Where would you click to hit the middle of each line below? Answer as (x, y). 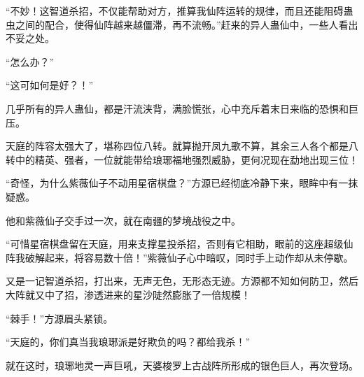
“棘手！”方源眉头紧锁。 (59, 318)
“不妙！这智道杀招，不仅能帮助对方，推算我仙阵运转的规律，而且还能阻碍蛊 (180, 10)
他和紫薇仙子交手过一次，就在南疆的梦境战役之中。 (123, 220)
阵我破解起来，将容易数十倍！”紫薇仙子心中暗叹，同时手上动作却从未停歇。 (180, 257)
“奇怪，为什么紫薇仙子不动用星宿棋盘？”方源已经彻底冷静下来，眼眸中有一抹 (182, 183)
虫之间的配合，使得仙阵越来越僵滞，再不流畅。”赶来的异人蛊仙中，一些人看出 (182, 24)
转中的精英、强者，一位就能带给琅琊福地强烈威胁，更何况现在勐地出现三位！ (182, 159)
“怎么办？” (30, 61)
